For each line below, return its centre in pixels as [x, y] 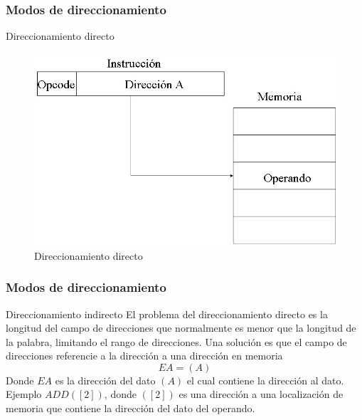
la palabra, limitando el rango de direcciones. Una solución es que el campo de [176, 341]
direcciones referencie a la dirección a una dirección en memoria [144, 356]
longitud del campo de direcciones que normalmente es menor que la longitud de [181, 328]
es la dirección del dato [105, 380]
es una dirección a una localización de [261, 394]
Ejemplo [24, 394]
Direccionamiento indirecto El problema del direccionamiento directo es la [167, 314]
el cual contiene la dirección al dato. [265, 380]
